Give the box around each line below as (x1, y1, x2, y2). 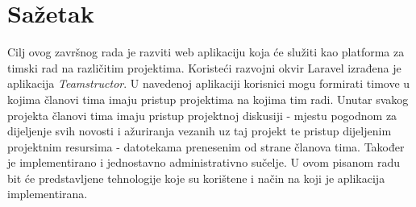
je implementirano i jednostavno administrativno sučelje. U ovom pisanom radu (7, 154, 400, 171)
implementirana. (7, 185, 88, 202)
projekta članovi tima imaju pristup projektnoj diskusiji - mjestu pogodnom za (7, 106, 397, 123)
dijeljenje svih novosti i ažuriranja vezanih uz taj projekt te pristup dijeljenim (7, 122, 392, 139)
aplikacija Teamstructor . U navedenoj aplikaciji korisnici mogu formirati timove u (7, 75, 410, 92)
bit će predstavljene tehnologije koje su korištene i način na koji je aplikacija (7, 169, 385, 186)
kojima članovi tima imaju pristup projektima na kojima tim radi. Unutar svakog (7, 90, 409, 107)
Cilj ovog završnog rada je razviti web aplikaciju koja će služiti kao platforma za (7, 43, 405, 60)
